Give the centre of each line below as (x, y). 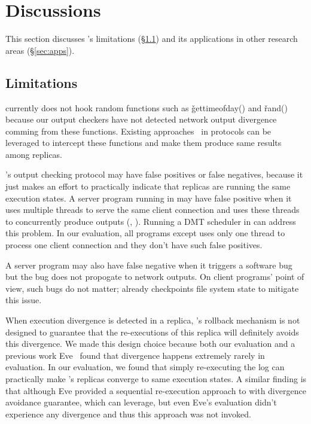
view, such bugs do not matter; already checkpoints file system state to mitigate (152, 288)
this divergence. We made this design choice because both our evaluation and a (150, 344)
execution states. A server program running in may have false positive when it (149, 198)
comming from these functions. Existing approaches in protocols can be (138, 131)
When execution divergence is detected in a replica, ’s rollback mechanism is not (153, 320)
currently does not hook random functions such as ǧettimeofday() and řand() (147, 107)
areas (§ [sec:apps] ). (40, 50)
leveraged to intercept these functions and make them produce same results (144, 143)
